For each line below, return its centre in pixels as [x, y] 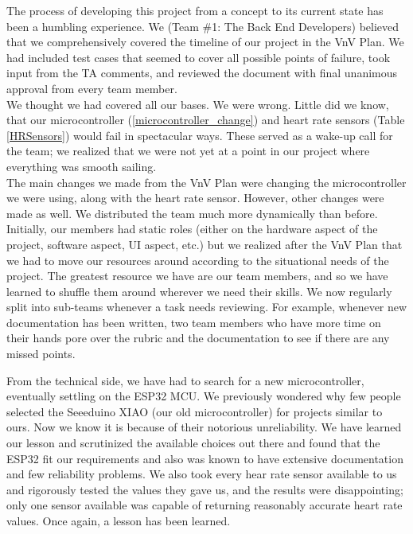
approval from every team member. [92, 88]
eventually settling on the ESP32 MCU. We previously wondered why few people [204, 396]
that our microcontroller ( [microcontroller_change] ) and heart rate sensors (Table [206, 120]
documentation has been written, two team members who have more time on [194, 322]
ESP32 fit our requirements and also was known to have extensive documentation [205, 458]
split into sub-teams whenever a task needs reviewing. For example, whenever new [207, 307]
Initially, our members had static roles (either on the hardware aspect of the [192, 229]
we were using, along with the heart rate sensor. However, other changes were [195, 198]
